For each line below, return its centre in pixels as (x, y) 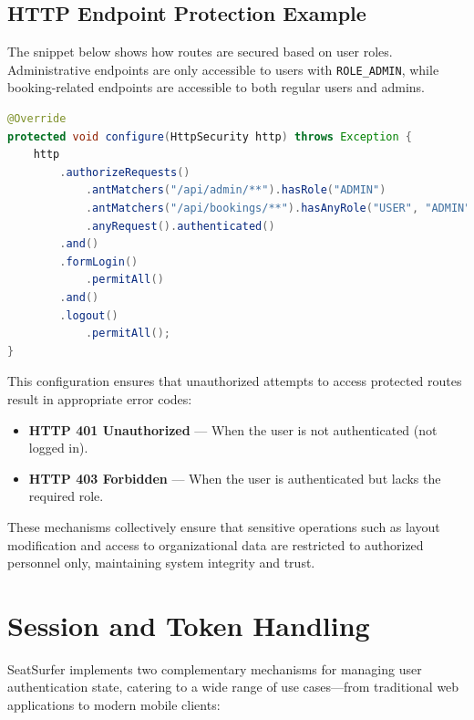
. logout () (89, 315)
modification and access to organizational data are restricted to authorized (216, 544)
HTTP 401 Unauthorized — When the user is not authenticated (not (233, 429)
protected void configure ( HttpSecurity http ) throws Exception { (210, 136)
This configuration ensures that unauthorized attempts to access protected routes (235, 381)
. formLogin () (99, 261)
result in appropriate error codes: (100, 398)
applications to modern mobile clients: (114, 705)
